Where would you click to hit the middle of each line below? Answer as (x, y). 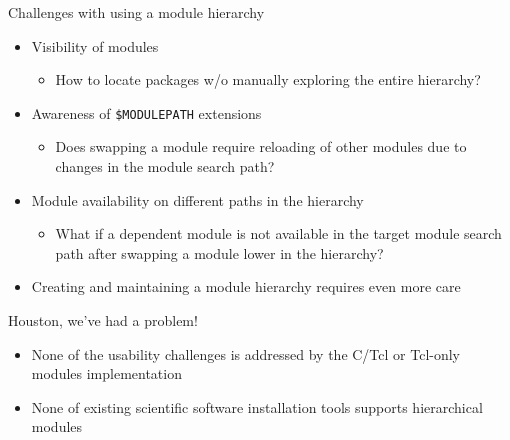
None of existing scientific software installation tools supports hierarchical (257, 406)
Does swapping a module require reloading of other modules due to (261, 146)
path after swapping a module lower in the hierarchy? (219, 252)
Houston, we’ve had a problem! (103, 320)
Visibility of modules (95, 45)
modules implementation (106, 373)
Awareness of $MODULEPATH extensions (146, 112)
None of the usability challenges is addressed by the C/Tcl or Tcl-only (246, 353)
